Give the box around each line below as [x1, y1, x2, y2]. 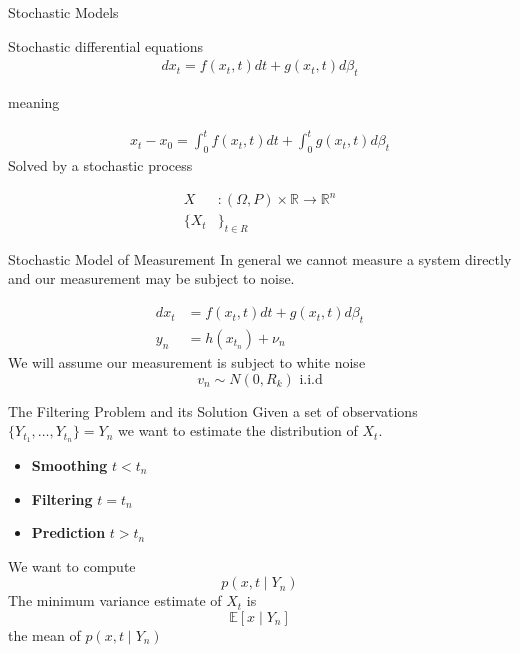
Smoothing [31, 454, 108, 475]
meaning [8, 92, 60, 113]
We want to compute [8, 555, 136, 576]
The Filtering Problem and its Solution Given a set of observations [8, 400, 418, 421]
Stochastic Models [8, 2, 119, 22]
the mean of [8, 624, 81, 645]
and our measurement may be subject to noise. [8, 268, 295, 289]
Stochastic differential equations [8, 35, 204, 56]
